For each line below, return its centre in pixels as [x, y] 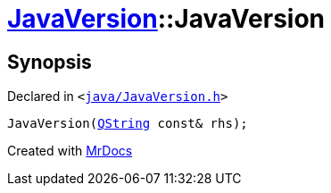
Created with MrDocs [70, 151]
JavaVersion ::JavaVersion [166, 19]
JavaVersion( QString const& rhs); [128, 124]
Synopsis [50, 62]
